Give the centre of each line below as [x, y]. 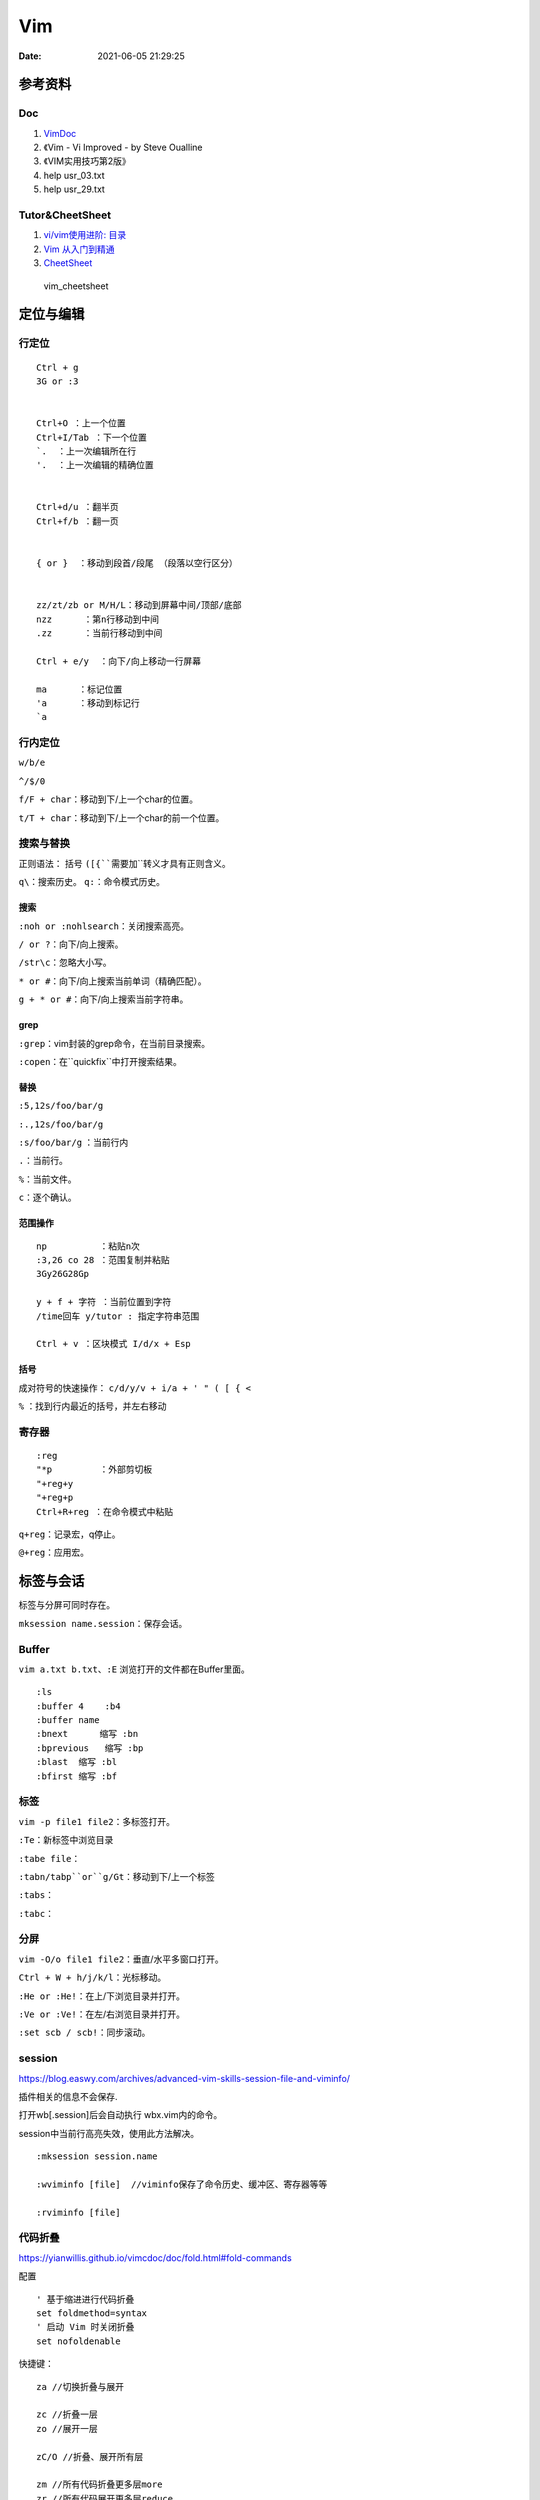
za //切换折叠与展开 [80, 2386]
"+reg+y [55, 1483]
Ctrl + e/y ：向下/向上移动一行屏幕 [119, 661]
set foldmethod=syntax [92, 2313]
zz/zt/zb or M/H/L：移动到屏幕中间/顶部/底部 [139, 605]
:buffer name [68, 1720]
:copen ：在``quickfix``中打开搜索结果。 [100, 1061]
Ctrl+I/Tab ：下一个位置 [91, 437]
